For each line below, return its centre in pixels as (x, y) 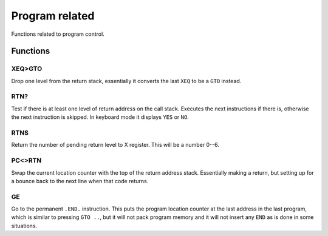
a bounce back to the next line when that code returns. (80, 181)
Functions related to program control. (58, 34)
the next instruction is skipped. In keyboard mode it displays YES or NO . (100, 117)
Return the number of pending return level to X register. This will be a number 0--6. (115, 145)
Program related (53, 16)
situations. (24, 226)
